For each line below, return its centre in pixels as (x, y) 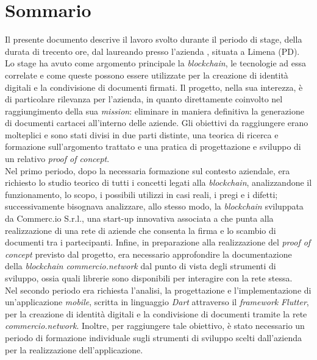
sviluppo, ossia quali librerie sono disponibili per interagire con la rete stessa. (149, 278)
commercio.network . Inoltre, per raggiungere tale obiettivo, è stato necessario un (155, 326)
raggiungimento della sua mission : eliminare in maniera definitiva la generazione (155, 111)
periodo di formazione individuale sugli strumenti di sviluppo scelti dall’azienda (154, 337)
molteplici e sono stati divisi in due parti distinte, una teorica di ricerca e (142, 134)
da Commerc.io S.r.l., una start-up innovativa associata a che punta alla (139, 218)
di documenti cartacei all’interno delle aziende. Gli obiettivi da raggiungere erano (157, 123)
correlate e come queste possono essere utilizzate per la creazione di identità (147, 75)
